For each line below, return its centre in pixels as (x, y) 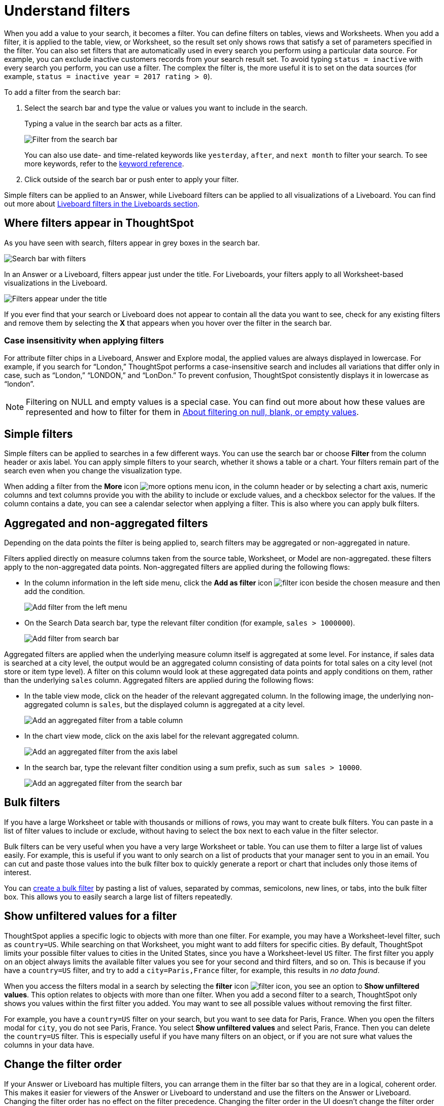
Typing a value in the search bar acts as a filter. (103, 123)
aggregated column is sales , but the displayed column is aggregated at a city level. (165, 705)
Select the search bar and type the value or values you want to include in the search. (166, 108)
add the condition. (55, 592)
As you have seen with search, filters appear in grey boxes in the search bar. (132, 243)
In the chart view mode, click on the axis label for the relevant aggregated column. (162, 736)
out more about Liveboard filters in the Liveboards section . (102, 203)
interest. (18, 872)
